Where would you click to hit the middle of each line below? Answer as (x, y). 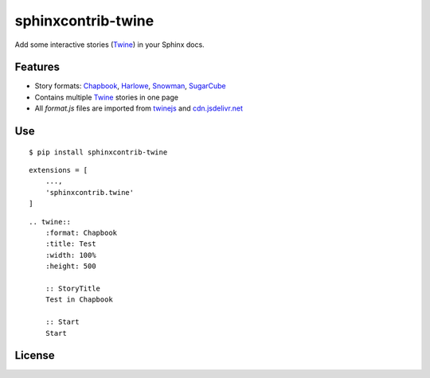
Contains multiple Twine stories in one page (107, 97)
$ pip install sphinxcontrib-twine (98, 152)
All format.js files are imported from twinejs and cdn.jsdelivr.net (139, 108)
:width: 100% (70, 255)
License (35, 355)
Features (37, 67)
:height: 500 (70, 266)
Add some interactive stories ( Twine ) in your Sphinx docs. (109, 45)
